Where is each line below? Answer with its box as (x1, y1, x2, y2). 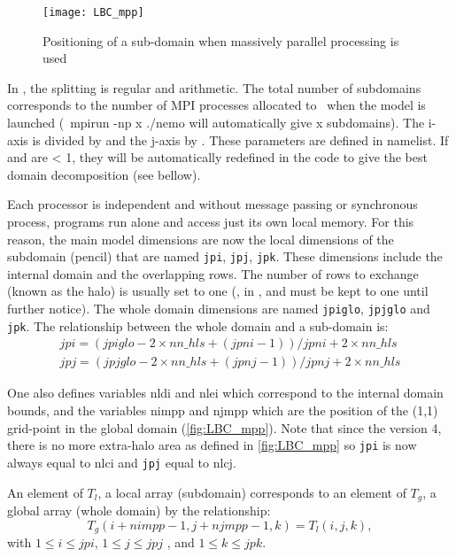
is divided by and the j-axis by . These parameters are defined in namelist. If (32, 130, 449, 149)
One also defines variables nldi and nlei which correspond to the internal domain (7, 383, 444, 402)
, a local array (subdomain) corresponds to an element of (97, 483, 406, 501)
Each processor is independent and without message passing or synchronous (7, 195, 418, 213)
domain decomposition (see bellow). (7, 165, 201, 183)
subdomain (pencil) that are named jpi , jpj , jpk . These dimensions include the (7, 247, 443, 266)
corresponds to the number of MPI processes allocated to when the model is (7, 96, 426, 114)
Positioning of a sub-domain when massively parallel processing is (43, 31, 399, 50)
